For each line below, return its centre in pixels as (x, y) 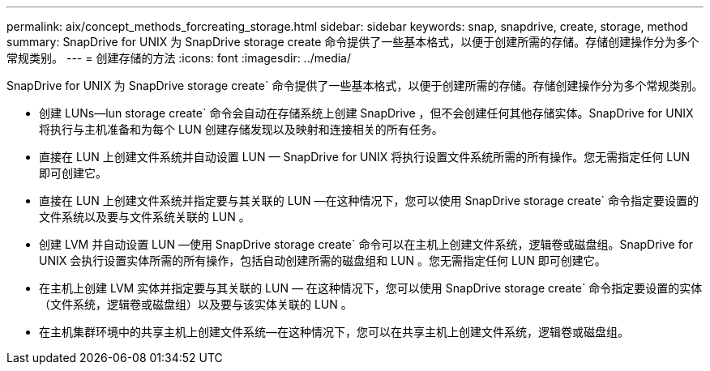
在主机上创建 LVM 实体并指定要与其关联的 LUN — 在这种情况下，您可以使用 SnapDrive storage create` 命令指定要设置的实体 (371, 288)
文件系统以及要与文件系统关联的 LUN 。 (145, 217)
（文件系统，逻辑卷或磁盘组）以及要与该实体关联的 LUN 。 (196, 304)
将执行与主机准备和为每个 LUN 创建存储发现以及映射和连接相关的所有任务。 (241, 129)
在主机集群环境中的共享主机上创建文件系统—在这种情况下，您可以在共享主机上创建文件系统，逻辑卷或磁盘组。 (334, 332)
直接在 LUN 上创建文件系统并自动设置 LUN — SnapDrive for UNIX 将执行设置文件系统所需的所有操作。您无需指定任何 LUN (365, 157)
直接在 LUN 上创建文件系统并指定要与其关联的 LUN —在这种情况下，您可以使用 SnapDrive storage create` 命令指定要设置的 (369, 200)
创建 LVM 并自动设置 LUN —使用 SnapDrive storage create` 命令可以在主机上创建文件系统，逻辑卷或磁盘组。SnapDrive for (366, 244)
